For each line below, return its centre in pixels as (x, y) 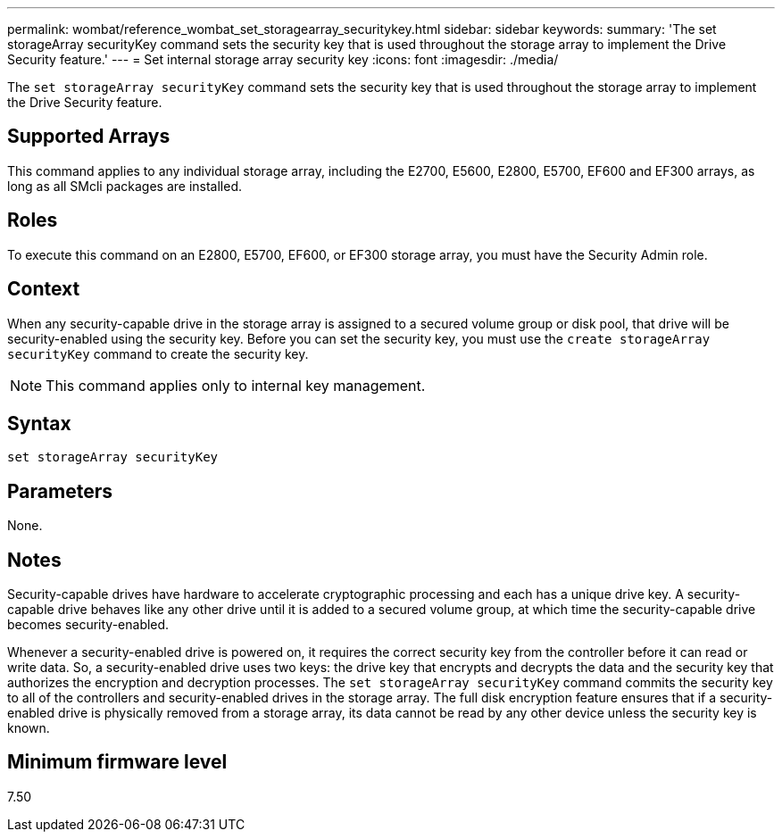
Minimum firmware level (117, 762)
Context (44, 289)
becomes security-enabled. (88, 625)
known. (29, 728)
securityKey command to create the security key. (158, 353)
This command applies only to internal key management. (236, 385)
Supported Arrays (89, 137)
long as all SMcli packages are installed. (125, 186)
